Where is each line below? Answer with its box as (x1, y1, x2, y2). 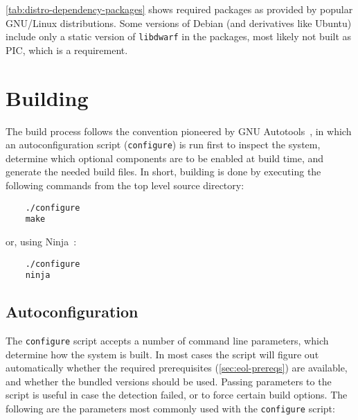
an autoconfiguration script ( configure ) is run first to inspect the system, (6, 137, 321, 152)
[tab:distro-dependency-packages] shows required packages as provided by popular (6, 2, 353, 16)
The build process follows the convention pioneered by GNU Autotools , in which (6, 123, 352, 138)
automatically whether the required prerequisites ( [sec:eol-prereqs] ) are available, (6, 360, 348, 375)
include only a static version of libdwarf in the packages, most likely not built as (6, 29, 352, 44)
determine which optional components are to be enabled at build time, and (6, 150, 324, 165)
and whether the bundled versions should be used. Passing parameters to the (6, 374, 332, 388)
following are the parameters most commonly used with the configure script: (6, 401, 335, 416)
